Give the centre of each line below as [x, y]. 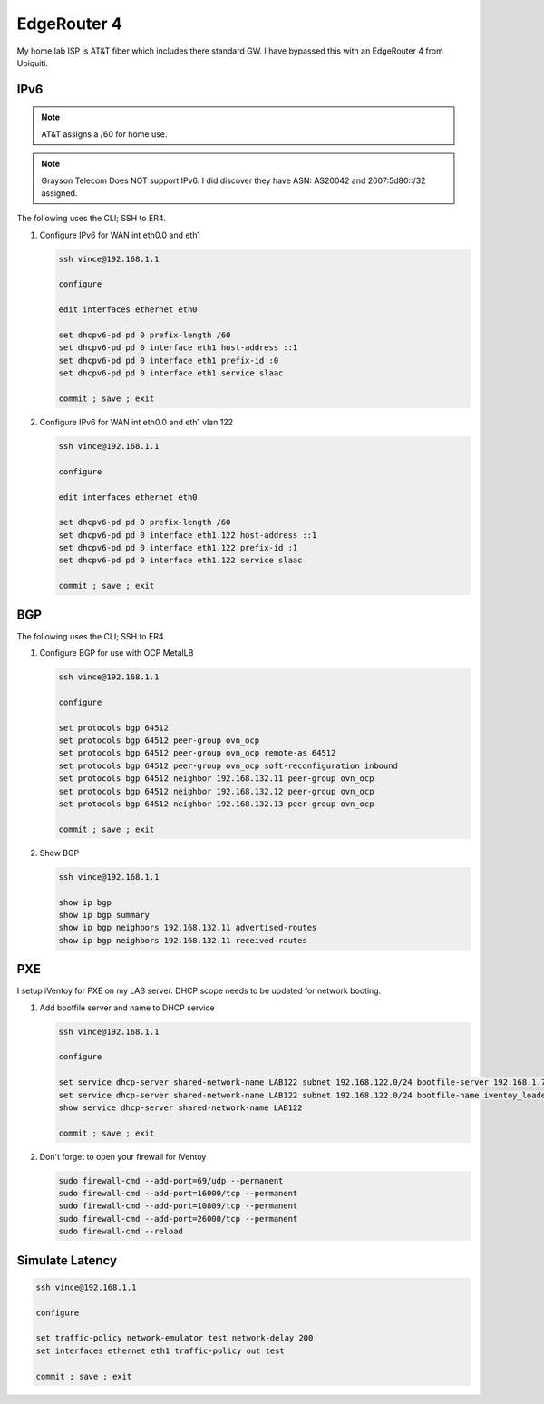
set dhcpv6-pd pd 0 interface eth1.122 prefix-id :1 [178, 548]
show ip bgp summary [104, 915]
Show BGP [59, 853]
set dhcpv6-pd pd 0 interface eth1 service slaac [171, 373]
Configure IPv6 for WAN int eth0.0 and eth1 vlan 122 [136, 422]
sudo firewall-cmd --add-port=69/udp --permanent [171, 1180]
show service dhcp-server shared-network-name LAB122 [180, 1107]
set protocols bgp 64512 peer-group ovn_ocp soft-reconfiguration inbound [228, 765]
